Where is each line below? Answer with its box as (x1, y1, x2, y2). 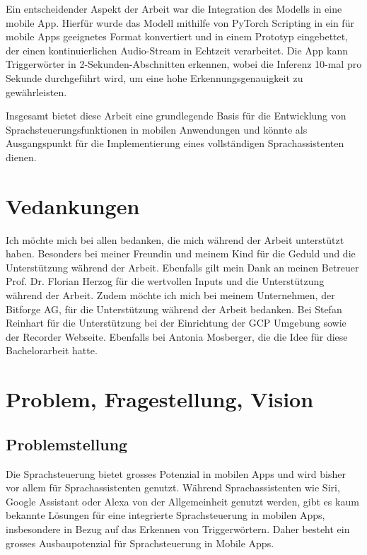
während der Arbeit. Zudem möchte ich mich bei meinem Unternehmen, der (6, 288, 335, 303)
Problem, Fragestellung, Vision (6, 385, 314, 414)
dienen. (6, 149, 37, 164)
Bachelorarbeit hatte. (6, 343, 98, 358)
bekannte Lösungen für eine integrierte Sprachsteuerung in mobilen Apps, (6, 508, 325, 522)
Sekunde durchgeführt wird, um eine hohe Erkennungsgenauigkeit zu (6, 70, 303, 85)
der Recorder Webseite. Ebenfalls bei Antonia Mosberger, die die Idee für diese (6, 329, 348, 344)
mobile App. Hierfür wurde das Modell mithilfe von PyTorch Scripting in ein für (6, 15, 354, 30)
